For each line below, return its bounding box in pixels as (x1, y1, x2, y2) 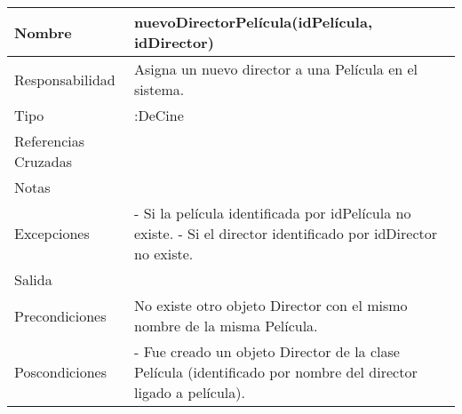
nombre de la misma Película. (134, 315, 318, 336)
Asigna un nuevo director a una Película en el (134, 59, 418, 79)
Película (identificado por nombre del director (134, 362, 418, 382)
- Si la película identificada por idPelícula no (134, 203, 411, 223)
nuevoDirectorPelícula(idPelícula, (134, 12, 373, 32)
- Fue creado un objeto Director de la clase (134, 341, 400, 362)
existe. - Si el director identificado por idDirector (134, 223, 437, 243)
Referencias (14, 131, 85, 151)
